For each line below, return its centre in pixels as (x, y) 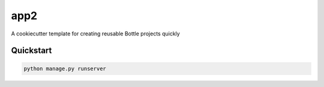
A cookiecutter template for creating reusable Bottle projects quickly (95, 34)
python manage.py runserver (65, 68)
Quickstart (31, 51)
